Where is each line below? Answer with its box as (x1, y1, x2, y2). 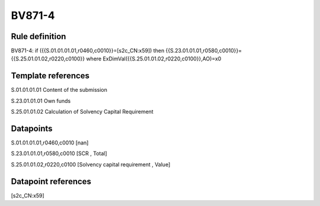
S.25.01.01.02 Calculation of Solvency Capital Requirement (11, 108, 153, 115)
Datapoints (11, 123, 53, 133)
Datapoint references (11, 176, 92, 186)
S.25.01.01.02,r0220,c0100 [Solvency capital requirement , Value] (11, 160, 171, 168)
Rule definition (11, 31, 66, 41)
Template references (11, 71, 90, 81)
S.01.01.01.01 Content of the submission (11, 86, 108, 94)
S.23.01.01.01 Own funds (11, 97, 71, 104)
